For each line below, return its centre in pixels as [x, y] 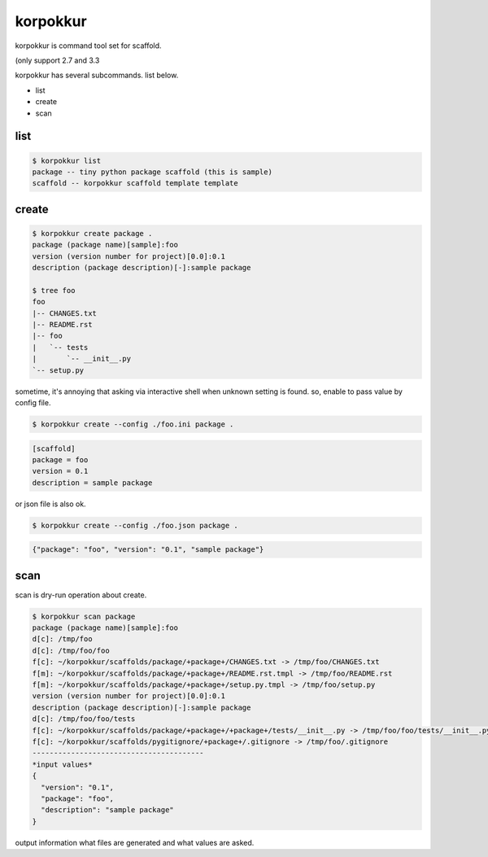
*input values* [62, 764]
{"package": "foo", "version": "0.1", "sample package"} [148, 550]
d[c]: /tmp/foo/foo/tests [84, 719]
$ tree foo [54, 290]
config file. [33, 402]
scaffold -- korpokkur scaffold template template [135, 184]
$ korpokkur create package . [92, 233]
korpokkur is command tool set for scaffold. [88, 46]
